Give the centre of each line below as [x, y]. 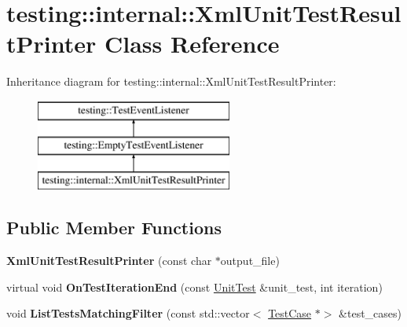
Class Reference [192, 44]
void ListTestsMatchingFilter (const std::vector [128, 313]
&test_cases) [370, 313]
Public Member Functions [114, 228]
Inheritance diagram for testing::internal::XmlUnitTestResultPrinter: [171, 81]
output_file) [250, 261]
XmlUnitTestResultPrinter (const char [109, 261]
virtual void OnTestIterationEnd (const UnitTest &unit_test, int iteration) [194, 287]
